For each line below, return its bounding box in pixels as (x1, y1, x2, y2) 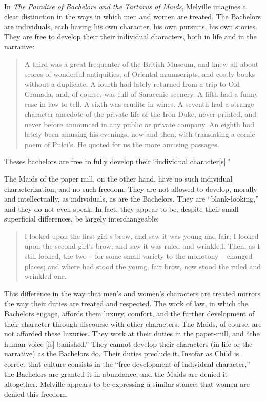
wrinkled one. (24, 271, 67, 282)
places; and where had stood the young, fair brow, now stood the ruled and (24, 260, 261, 271)
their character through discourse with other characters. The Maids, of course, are (4, 318, 262, 329)
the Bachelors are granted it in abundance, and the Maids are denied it (4, 368, 228, 379)
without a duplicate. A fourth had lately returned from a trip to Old (24, 78, 240, 89)
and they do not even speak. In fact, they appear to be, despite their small (4, 203, 239, 214)
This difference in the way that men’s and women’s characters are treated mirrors (4, 288, 260, 298)
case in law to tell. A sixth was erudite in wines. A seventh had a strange (24, 98, 254, 109)
